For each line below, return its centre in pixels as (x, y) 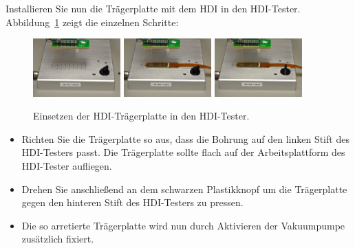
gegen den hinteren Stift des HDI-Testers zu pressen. (132, 202)
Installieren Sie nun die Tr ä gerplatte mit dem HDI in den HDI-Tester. (153, 8)
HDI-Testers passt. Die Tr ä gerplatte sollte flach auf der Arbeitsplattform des (183, 152)
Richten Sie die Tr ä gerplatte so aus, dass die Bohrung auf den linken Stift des (185, 138)
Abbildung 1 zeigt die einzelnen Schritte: (92, 22)
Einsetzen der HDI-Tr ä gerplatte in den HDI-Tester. (141, 116)
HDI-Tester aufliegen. (67, 165)
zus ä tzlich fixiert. (58, 239)
